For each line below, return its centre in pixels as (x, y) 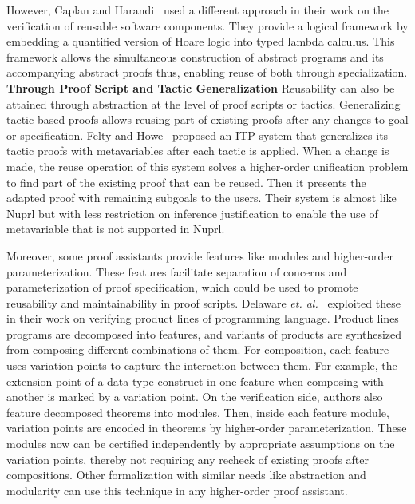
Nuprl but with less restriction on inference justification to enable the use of (192, 213)
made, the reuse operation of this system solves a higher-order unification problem (207, 166)
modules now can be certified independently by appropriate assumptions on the (201, 444)
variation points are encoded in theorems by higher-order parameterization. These (207, 428)
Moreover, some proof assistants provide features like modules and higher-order (200, 255)
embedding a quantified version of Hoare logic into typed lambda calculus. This (201, 41)
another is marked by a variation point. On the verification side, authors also (195, 397)
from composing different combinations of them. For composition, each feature (198, 349)
